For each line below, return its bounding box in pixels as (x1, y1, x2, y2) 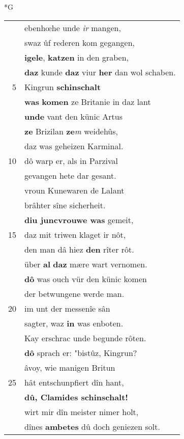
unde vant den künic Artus (24, 110, 123, 122)
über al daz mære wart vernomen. (24, 258, 147, 270)
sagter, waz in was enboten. (24, 317, 124, 329)
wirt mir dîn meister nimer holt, (24, 405, 139, 418)
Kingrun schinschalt (24, 80, 101, 93)
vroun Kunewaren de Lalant (24, 184, 125, 196)
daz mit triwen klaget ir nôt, (24, 228, 126, 240)
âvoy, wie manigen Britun (24, 361, 115, 373)
